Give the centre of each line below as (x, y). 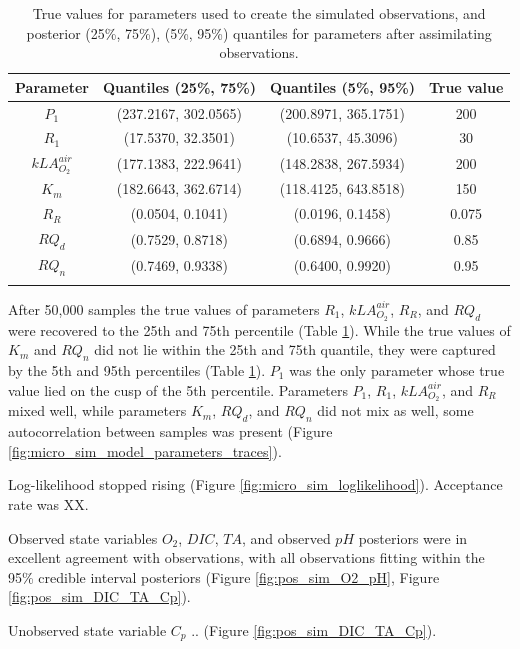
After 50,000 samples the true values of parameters (164, 308)
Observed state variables (83, 537)
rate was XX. (48, 503)
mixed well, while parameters (97, 410)
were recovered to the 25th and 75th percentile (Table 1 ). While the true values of (259, 329)
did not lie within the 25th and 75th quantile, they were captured (295, 349)
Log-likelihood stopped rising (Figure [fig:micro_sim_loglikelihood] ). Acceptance (255, 484)
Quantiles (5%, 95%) (342, 86)
